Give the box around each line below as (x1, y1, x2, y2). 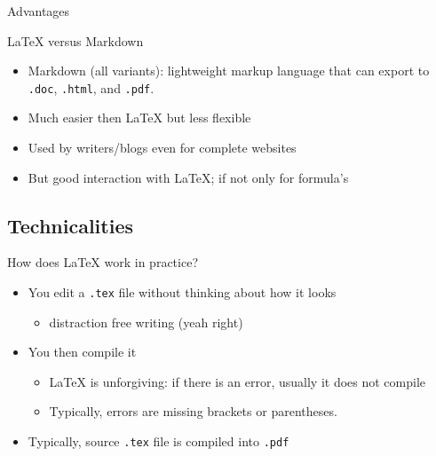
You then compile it (28, 342, 137, 361)
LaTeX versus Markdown (7, 31, 144, 50)
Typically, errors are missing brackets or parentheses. (49, 402, 337, 421)
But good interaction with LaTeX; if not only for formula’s (28, 168, 349, 186)
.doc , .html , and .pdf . (28, 78, 155, 97)
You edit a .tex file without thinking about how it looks (28, 283, 337, 302)
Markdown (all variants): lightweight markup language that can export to (28, 61, 430, 80)
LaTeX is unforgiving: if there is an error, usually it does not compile (49, 372, 426, 390)
